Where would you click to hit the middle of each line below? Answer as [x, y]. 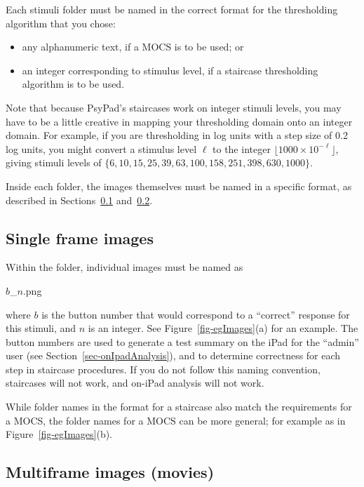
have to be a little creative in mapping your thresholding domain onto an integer [179, 121]
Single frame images [80, 238]
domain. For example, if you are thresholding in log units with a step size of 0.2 [177, 135]
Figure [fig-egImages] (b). [59, 434]
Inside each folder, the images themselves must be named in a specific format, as [179, 186]
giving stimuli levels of [54, 162]
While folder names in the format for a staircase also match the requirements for [179, 407]
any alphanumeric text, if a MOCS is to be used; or [133, 47]
